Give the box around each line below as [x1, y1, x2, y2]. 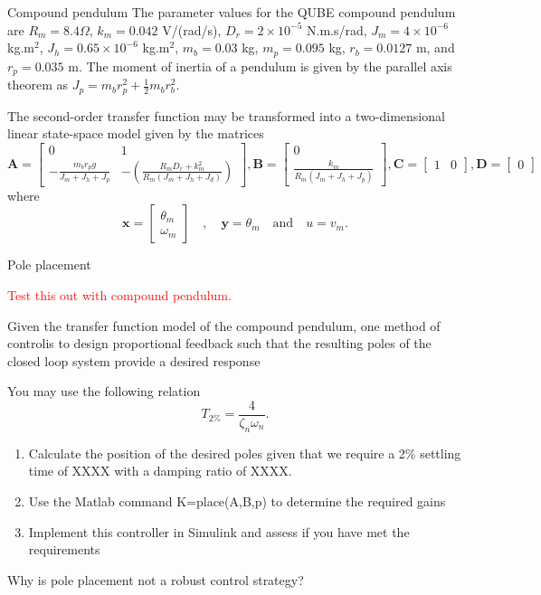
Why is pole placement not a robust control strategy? [7, 570, 304, 589]
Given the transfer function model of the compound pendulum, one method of [7, 316, 441, 335]
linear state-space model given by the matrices [7, 124, 264, 143]
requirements [28, 540, 100, 559]
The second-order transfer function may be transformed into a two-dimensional [7, 106, 445, 125]
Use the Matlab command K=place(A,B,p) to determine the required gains [28, 492, 446, 510]
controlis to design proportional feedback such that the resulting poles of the [7, 334, 432, 353]
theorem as [7, 75, 68, 94]
